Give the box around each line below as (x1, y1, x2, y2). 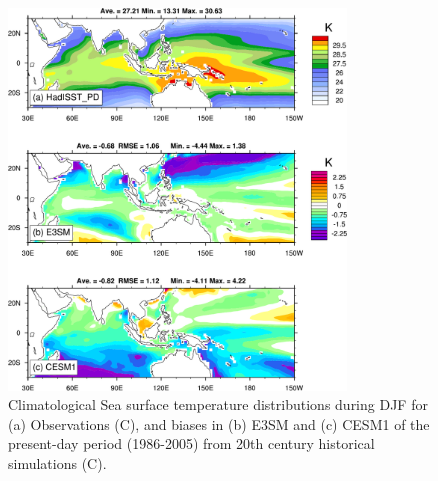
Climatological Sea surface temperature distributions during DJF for (8, 394, 428, 415)
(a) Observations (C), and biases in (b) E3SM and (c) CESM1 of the (8, 413, 430, 434)
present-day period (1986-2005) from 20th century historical (8, 433, 375, 454)
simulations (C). (8, 452, 107, 473)
